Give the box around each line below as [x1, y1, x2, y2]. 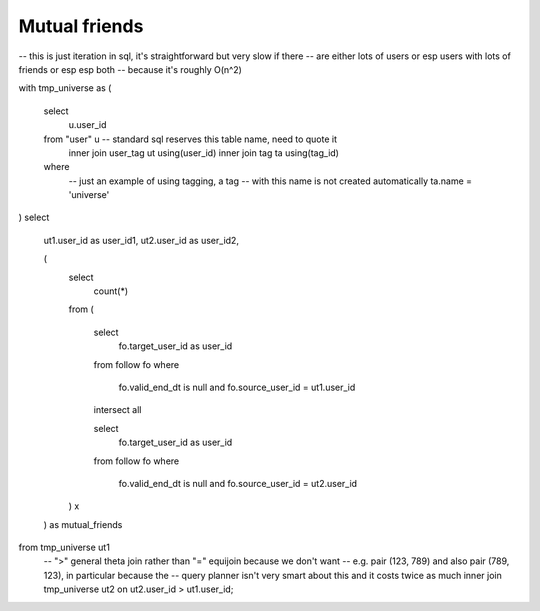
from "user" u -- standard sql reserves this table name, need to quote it [43, 133, 338, 145]
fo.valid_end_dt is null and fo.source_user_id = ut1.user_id [118, 381, 356, 393]
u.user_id [68, 119, 107, 131]
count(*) [93, 285, 129, 297]
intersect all [93, 404, 142, 416]
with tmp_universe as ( [18, 82, 112, 94]
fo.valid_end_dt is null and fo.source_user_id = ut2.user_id [118, 477, 358, 489]
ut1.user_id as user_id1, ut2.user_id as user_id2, [43, 234, 240, 246]
